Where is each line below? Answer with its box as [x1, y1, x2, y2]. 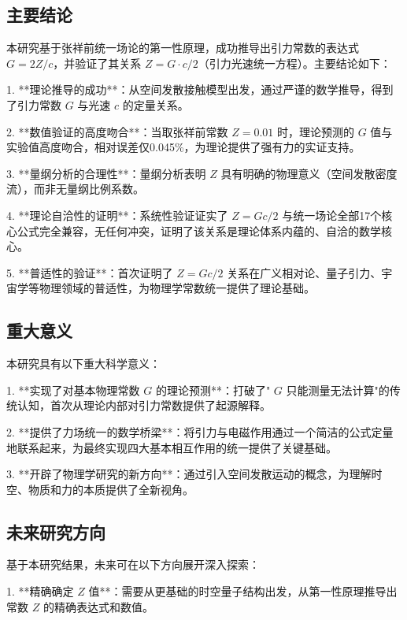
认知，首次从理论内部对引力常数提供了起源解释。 [17, 397, 271, 414]
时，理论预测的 [277, 123, 355, 139]
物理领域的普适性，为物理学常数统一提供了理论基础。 [39, 280, 315, 296]
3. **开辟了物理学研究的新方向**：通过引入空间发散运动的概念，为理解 [6, 466, 372, 482]
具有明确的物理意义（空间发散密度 [220, 165, 398, 181]
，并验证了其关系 [53, 54, 142, 71]
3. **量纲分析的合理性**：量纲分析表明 [6, 165, 206, 181]
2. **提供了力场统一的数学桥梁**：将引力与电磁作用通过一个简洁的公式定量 [6, 423, 394, 440]
